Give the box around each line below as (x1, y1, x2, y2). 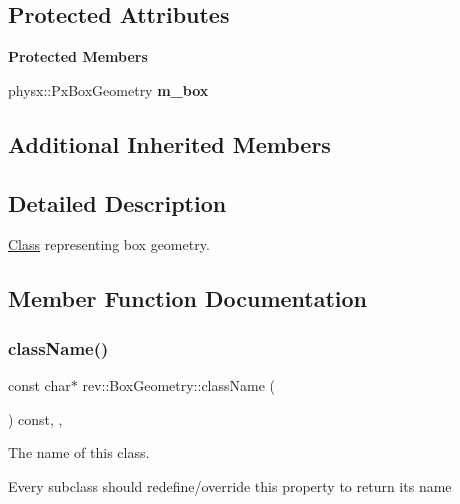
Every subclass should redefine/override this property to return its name (8, 475, 452, 496)
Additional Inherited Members (8, 128, 331, 159)
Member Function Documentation (8, 283, 368, 314)
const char (8, 374, 71, 395)
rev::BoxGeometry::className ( (82, 374, 276, 395)
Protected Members (8, 46, 148, 67)
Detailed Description (8, 187, 227, 218)
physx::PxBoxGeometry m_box (8, 79, 209, 100)
